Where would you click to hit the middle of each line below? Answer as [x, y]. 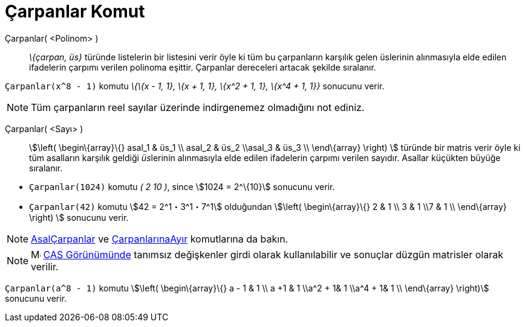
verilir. [45, 266]
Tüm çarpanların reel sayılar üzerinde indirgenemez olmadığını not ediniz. [198, 107]
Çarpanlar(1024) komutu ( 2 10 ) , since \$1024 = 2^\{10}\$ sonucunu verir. [182, 186]
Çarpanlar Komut [75, 11]
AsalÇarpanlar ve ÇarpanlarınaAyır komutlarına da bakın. [160, 239]
